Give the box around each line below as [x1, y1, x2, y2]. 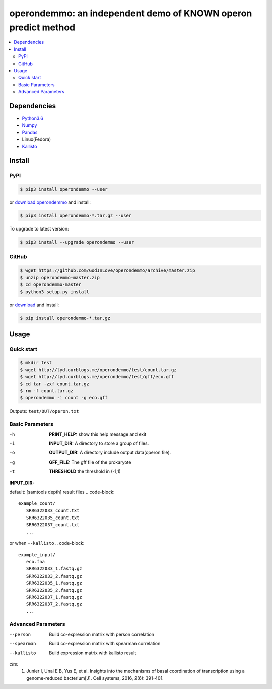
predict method [9, 22, 76, 33]
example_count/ [18, 501, 56, 506]
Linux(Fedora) [22, 136, 51, 142]
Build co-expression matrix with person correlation [49, 631, 155, 637]
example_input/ [18, 552, 56, 557]
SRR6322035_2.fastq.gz [26, 587, 83, 593]
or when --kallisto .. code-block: [9, 540, 85, 546]
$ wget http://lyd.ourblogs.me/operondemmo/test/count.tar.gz [20, 367, 177, 373]
